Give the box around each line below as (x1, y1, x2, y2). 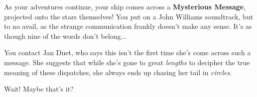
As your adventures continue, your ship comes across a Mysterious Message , (4, 1, 246, 11)
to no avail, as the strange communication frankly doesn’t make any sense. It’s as (4, 21, 252, 31)
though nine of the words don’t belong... (4, 30, 127, 41)
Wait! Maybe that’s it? (4, 84, 74, 94)
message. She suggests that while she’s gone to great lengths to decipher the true (4, 57, 250, 67)
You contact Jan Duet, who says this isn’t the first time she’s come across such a (4, 47, 251, 58)
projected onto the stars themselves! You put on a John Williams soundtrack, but (4, 11, 254, 21)
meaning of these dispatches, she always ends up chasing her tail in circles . (4, 67, 232, 77)
